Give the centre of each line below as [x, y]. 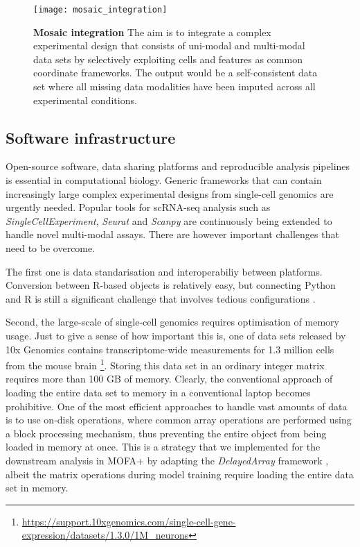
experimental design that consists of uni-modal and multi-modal [169, 45]
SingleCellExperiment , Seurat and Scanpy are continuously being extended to [169, 220]
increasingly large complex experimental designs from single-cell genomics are [170, 193]
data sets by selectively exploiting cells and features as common [168, 59]
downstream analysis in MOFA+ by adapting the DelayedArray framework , [167, 460]
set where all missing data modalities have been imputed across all [174, 86]
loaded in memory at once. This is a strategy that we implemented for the [163, 447]
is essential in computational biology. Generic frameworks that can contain [164, 180]
